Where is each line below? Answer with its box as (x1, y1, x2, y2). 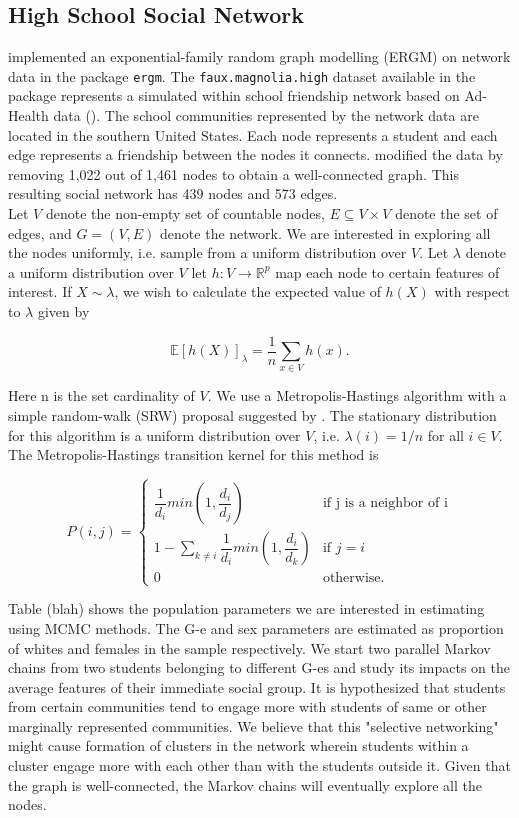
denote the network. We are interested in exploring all (160, 222, 491, 243)
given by (37, 300, 90, 321)
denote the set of (395, 203, 498, 224)
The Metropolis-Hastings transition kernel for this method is (8, 444, 379, 465)
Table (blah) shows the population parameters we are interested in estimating (8, 598, 485, 619)
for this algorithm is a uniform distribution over (8, 424, 301, 445)
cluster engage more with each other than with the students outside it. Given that (8, 755, 511, 776)
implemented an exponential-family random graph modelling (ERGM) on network (8, 46, 511, 67)
